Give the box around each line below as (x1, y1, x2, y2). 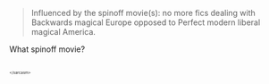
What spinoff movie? (9, 44, 86, 55)
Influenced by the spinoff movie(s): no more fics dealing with (30, 8, 256, 18)
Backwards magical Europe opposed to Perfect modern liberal (30, 17, 261, 28)
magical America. (30, 27, 97, 37)
